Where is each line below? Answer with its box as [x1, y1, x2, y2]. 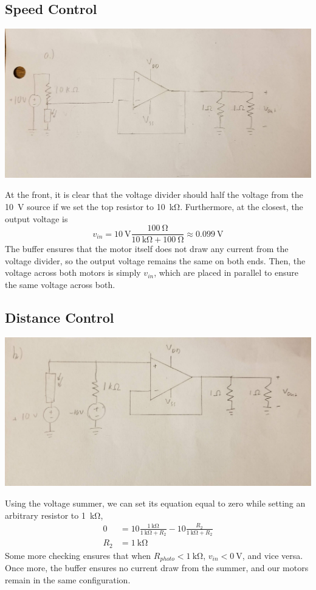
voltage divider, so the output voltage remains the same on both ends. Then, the [5, 254, 306, 267]
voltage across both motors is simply [5, 266, 141, 279]
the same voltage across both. [5, 278, 115, 291]
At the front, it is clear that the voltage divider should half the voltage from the [5, 188, 303, 201]
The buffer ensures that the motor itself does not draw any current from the [5, 242, 289, 255]
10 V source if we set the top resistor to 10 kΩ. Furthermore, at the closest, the [5, 200, 303, 212]
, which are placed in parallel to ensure [154, 266, 298, 279]
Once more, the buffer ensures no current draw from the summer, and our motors [5, 561, 309, 574]
